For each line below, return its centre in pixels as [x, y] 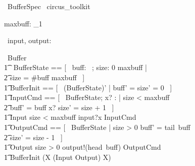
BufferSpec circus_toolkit [49, 6]
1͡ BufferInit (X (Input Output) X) [58, 157]
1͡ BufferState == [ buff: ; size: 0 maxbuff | [76, 67]
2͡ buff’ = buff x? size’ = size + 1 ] [59, 107]
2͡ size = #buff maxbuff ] [44, 77]
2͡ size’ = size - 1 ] [33, 137]
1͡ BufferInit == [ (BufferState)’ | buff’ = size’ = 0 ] [88, 87]
